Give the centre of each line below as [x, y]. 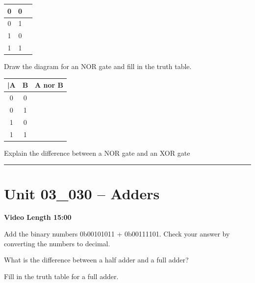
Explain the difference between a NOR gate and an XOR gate [97, 153]
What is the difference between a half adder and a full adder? [96, 260]
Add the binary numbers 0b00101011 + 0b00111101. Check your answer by [117, 234]
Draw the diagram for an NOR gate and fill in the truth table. [98, 66]
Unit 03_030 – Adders [82, 194]
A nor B [49, 85]
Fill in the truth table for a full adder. [61, 276]
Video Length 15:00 [38, 217]
